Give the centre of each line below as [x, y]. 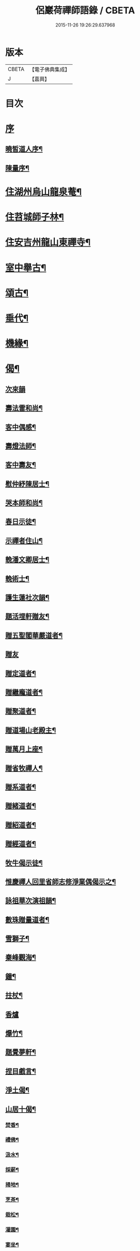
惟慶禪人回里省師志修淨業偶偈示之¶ [61, 882]
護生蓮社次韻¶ [27, 598]
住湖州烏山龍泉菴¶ [44, 192]
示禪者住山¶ [24, 541]
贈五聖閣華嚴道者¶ [34, 635]
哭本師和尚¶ [24, 503]
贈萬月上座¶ [24, 749]
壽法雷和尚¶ [24, 408]
